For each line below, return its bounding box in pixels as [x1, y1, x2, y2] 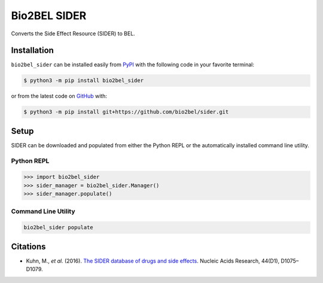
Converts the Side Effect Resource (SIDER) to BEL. [11, 30, 136, 37]
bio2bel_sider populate [23, 224, 94, 231]
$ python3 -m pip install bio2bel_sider [23, 77, 144, 84]
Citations [11, 241, 46, 251]
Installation [11, 45, 54, 56]
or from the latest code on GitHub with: [11, 93, 108, 100]
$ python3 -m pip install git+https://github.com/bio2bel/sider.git [23, 108, 229, 115]
